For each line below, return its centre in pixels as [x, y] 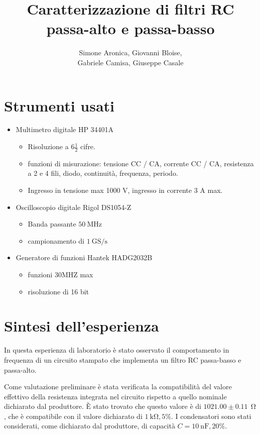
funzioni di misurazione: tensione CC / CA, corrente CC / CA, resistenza [141, 163]
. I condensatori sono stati [211, 416]
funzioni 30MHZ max [60, 275]
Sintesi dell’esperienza [82, 326]
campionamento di [56, 240]
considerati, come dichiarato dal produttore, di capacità [90, 426]
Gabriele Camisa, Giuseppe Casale [131, 62]
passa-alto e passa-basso [131, 28]
